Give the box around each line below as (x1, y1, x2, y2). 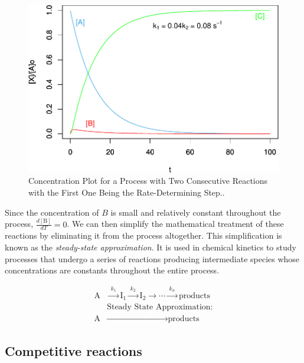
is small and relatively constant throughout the (110, 206, 281, 218)
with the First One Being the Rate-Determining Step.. (28, 186, 225, 198)
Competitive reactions (5, 341, 142, 359)
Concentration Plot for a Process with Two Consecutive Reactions (28, 174, 268, 187)
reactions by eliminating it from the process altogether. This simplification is (5, 229, 282, 242)
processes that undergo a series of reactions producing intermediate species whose (5, 252, 300, 265)
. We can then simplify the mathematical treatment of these (67, 217, 284, 230)
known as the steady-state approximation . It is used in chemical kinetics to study (5, 240, 296, 253)
